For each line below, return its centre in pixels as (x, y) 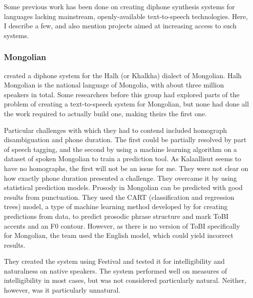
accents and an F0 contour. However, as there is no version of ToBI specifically (122, 225)
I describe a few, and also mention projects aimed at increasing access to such (120, 26)
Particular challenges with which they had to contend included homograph (116, 130)
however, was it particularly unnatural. (62, 290)
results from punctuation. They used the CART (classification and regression (119, 197)
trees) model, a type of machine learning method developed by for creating (116, 206)
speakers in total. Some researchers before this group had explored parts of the (122, 94)
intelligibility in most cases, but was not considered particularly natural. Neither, (125, 280)
